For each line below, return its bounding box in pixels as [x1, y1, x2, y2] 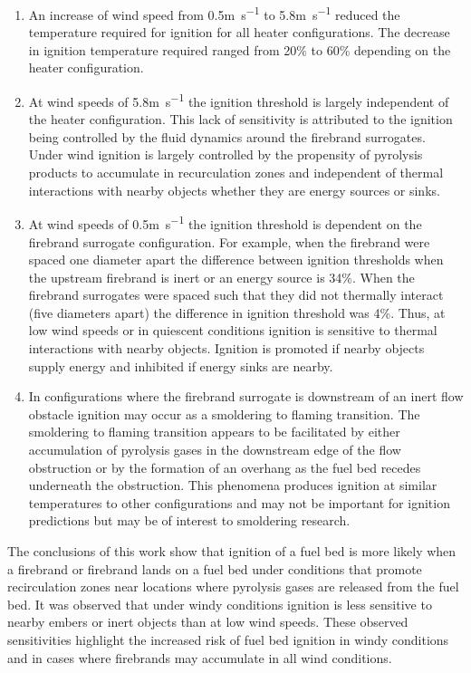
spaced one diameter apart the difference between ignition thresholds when [28, 250, 444, 269]
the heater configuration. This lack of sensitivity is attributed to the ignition [28, 110, 453, 129]
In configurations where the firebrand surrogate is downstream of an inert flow [28, 387, 464, 406]
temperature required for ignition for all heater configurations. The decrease [28, 23, 450, 42]
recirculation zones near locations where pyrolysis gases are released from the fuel [7, 577, 459, 596]
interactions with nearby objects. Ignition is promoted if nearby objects [28, 339, 425, 358]
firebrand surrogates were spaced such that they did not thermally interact [28, 285, 444, 304]
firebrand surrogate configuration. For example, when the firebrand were [28, 232, 430, 251]
